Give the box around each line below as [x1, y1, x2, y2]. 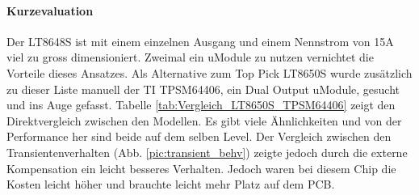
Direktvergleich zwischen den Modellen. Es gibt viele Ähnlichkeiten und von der [6, 112, 402, 129]
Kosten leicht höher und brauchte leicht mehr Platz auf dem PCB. [6, 176, 335, 193]
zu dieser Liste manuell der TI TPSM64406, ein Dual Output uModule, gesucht [6, 80, 400, 97]
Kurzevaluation [6, 2, 94, 19]
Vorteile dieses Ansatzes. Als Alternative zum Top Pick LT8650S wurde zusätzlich [6, 64, 413, 81]
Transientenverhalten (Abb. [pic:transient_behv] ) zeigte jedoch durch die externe [6, 143, 408, 160]
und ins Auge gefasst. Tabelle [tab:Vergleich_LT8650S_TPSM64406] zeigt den [6, 96, 396, 113]
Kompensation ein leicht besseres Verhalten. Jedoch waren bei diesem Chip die [6, 159, 396, 176]
